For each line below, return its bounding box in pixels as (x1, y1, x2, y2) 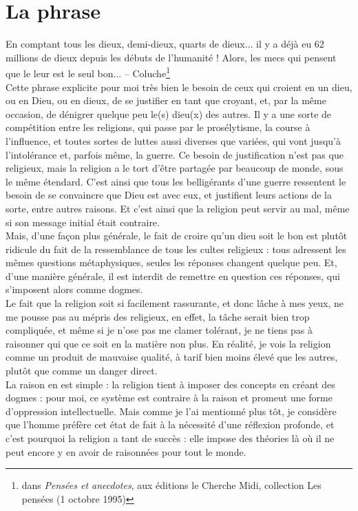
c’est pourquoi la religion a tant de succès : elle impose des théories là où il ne (6, 431, 335, 445)
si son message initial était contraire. (6, 214, 160, 229)
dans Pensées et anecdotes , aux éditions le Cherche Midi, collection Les (21, 478, 322, 492)
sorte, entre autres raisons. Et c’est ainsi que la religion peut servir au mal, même (6, 201, 350, 215)
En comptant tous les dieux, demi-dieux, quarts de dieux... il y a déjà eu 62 (6, 37, 324, 51)
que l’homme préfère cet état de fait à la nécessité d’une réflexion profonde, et (6, 417, 335, 432)
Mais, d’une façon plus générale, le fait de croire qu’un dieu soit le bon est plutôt (6, 228, 348, 243)
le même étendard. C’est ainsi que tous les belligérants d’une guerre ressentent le (6, 174, 346, 188)
